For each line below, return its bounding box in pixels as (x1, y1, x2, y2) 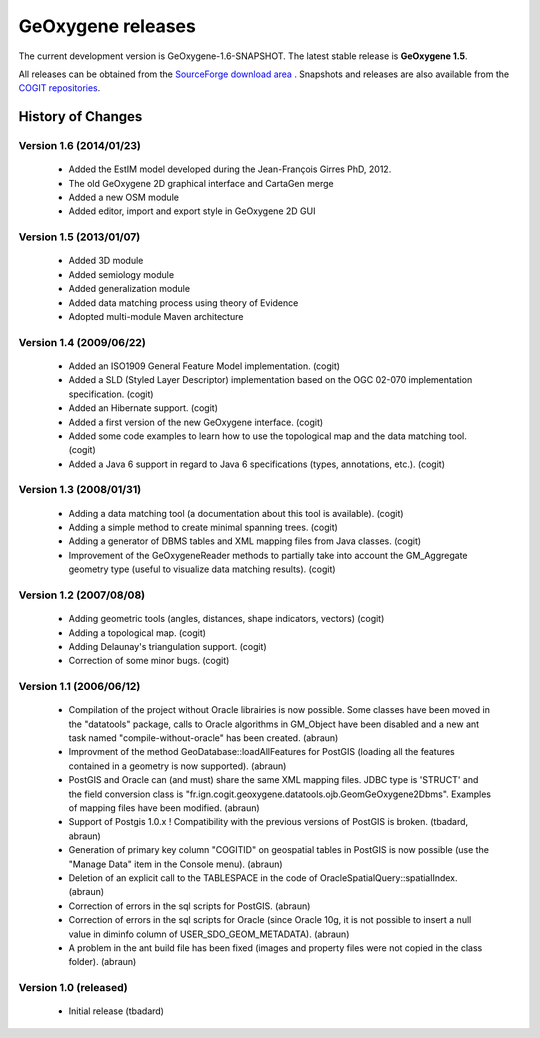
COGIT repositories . (18, 82, 101, 94)
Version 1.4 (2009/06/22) (18, 335, 147, 349)
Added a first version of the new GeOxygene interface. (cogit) (68, 416, 324, 428)
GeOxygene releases (18, 15, 197, 37)
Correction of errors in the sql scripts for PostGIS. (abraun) (68, 900, 311, 912)
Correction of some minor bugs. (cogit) (68, 655, 230, 667)
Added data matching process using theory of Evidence (68, 296, 299, 309)
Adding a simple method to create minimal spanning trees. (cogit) (68, 521, 339, 534)
